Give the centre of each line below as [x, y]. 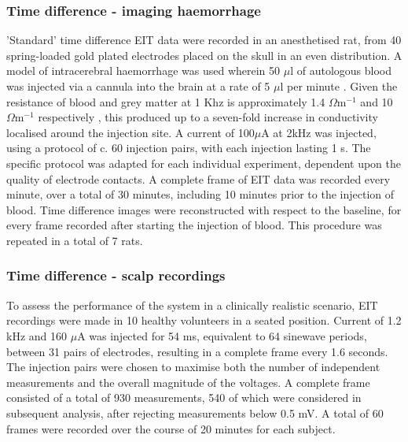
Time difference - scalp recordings [116, 275]
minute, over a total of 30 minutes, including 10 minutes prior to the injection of [200, 194]
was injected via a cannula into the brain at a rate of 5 [138, 86]
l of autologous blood [341, 71]
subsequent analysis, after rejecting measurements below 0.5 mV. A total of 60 [195, 412]
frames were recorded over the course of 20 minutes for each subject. [171, 428]
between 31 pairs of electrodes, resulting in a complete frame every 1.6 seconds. [197, 351]
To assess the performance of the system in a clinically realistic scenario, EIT [192, 305]
